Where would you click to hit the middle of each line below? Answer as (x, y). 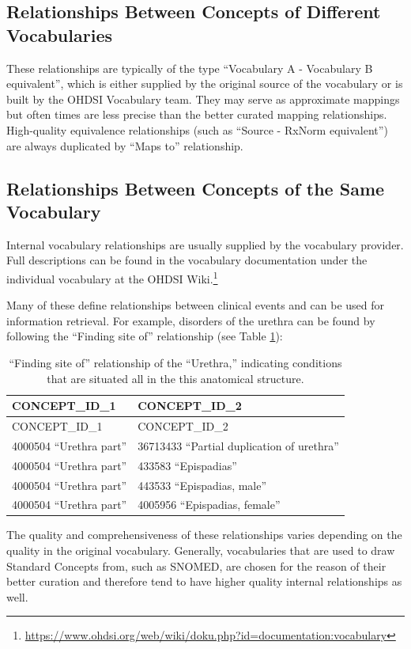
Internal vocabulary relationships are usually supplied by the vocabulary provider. (205, 244)
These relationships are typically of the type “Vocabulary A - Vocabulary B (190, 68)
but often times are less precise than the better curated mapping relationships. (197, 114)
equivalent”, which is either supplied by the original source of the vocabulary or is (205, 83)
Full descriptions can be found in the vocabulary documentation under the (187, 260)
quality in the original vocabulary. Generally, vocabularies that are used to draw (201, 550)
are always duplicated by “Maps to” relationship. (125, 145)
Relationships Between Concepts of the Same (196, 188)
